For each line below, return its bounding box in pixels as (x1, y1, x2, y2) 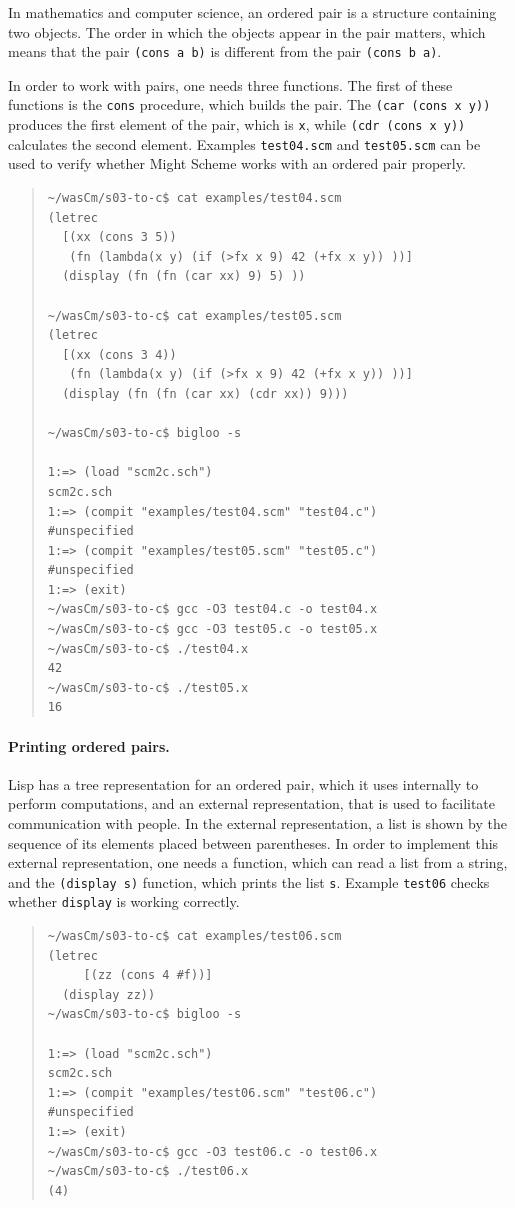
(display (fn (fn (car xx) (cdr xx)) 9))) (62, 386, 349, 401)
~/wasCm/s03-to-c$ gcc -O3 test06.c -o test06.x (47, 1144, 378, 1159)
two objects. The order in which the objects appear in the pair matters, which (8, 21, 486, 42)
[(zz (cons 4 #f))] (83, 968, 213, 983)
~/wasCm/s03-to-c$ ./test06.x (47, 1164, 249, 1179)
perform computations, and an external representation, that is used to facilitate (8, 793, 496, 814)
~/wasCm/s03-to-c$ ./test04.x (47, 641, 249, 656)
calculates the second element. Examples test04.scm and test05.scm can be (8, 133, 481, 154)
